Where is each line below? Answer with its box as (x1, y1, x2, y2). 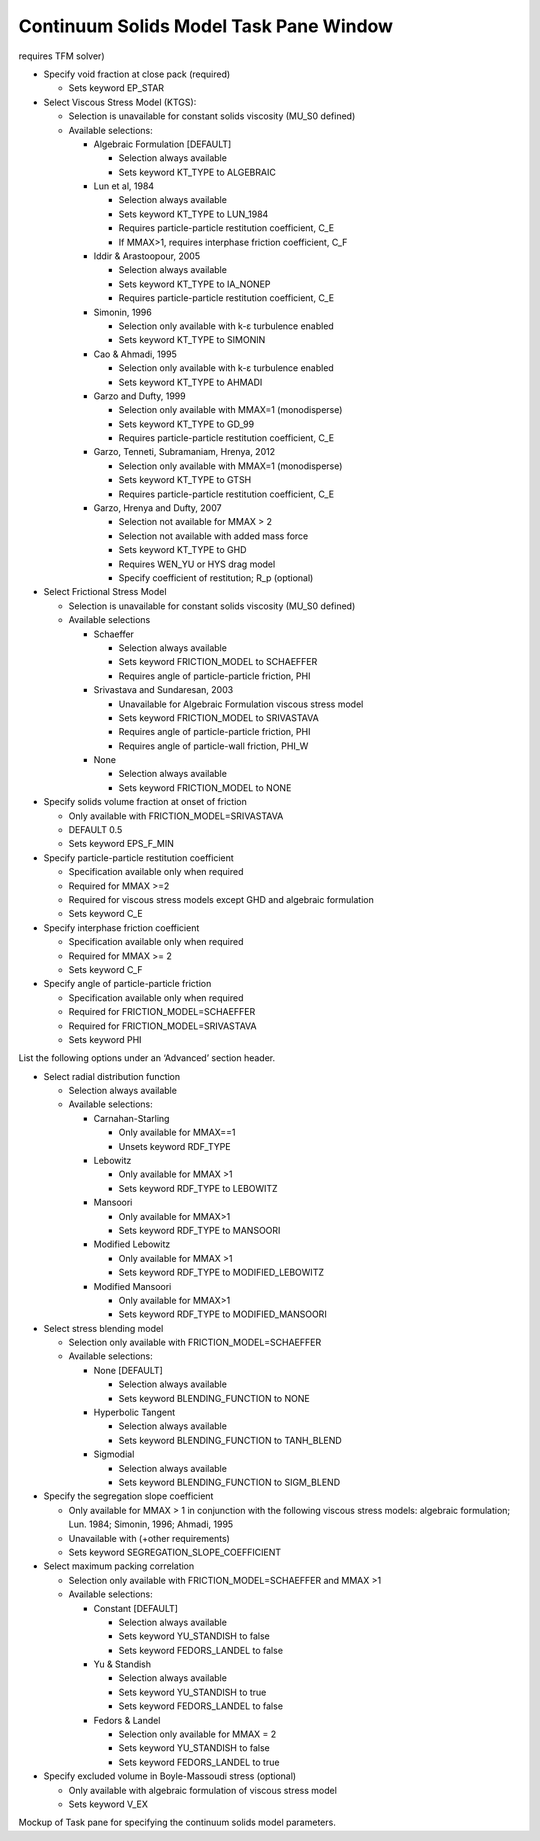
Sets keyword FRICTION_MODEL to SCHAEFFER (118, 656, 318, 668)
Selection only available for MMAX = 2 (118, 1728, 277, 1740)
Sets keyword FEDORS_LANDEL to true (118, 1756, 280, 1768)
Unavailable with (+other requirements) (68, 1532, 230, 1544)
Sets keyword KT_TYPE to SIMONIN (118, 334, 266, 346)
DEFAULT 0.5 (68, 824, 123, 836)
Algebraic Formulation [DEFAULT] (93, 138, 232, 150)
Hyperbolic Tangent (93, 1406, 175, 1419)
